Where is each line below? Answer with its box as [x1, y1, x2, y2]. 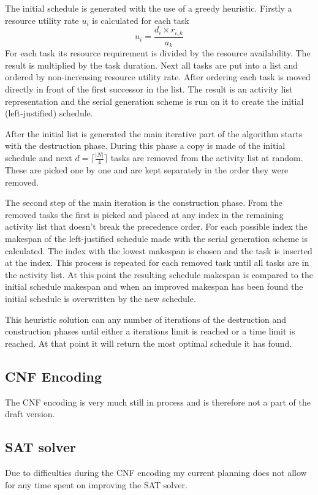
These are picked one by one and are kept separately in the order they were [5, 164, 289, 176]
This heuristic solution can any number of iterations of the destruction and [5, 312, 287, 325]
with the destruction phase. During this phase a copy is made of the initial [5, 139, 286, 152]
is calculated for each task [92, 13, 189, 26]
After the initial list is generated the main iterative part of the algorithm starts [5, 127, 303, 140]
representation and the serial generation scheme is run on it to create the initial [5, 94, 304, 107]
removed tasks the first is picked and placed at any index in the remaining [5, 208, 284, 221]
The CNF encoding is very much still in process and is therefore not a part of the [5, 395, 311, 408]
